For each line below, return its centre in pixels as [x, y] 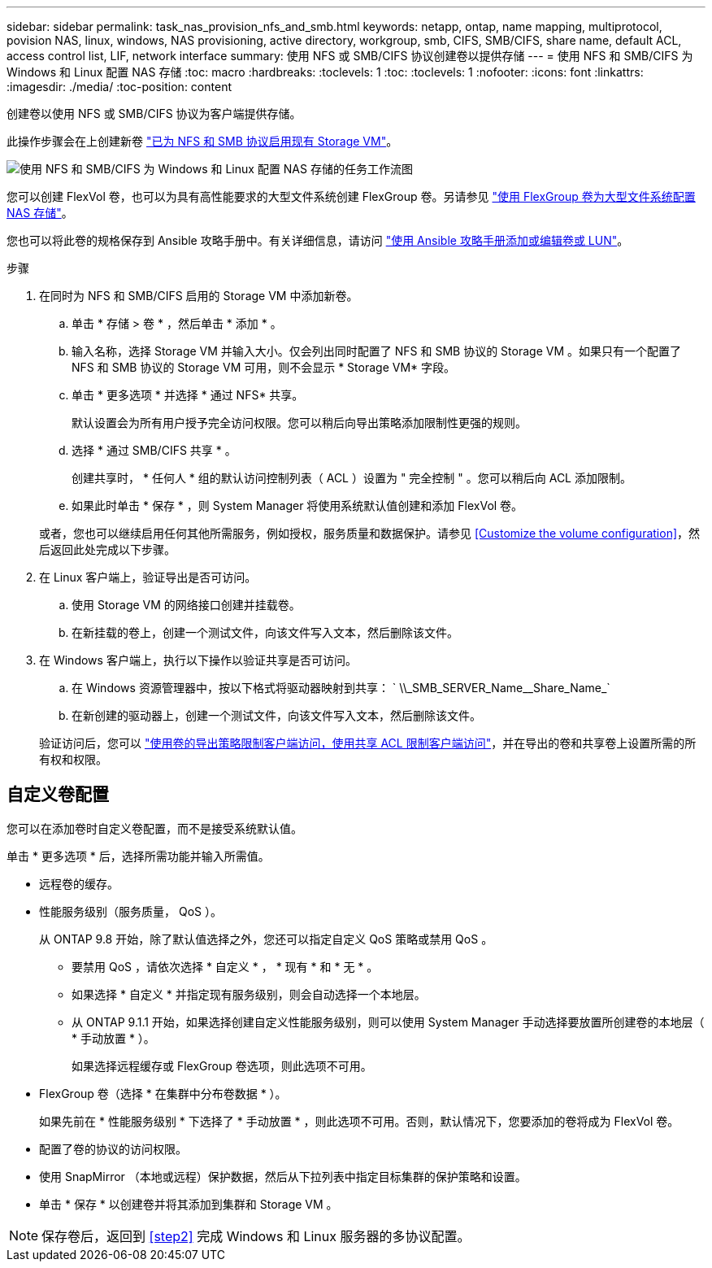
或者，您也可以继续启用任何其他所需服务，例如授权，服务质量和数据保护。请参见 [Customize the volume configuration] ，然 [370, 533]
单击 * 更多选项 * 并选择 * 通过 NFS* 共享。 [188, 395]
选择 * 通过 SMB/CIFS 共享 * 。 [154, 450]
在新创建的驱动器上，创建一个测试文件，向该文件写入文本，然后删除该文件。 [276, 715]
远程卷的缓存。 [79, 883]
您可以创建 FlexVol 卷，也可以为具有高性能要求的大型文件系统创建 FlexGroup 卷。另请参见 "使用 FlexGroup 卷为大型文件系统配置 [351, 196]
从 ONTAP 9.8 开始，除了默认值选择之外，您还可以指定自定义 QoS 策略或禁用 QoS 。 [266, 939]
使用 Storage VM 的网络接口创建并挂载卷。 [186, 605]
